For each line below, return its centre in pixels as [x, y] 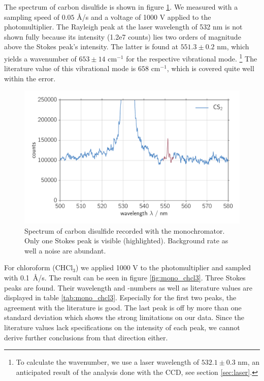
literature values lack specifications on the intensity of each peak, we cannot [122, 327]
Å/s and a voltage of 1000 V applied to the [144, 17]
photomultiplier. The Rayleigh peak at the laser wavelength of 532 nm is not [123, 27]
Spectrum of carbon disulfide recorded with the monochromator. [125, 230]
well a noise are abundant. [65, 250]
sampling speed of [32, 17]
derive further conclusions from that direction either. [86, 337]
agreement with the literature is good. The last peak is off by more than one [123, 307]
